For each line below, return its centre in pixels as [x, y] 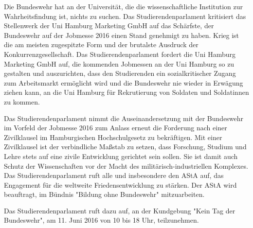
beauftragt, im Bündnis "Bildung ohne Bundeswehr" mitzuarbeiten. [104, 194]
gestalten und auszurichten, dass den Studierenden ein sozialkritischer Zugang [120, 73]
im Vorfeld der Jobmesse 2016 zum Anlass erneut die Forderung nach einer [116, 128]
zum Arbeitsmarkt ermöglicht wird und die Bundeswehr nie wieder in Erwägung [124, 82]
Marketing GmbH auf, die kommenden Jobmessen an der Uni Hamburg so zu [119, 63]
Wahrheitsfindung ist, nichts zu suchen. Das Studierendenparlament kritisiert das [125, 16]
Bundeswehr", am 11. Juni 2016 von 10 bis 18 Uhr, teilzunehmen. [101, 220]
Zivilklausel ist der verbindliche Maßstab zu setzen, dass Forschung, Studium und [125, 147]
